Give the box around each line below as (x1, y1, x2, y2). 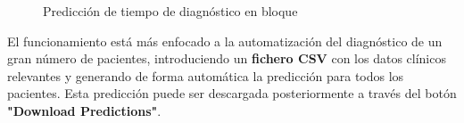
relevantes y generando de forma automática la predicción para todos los (7, 66, 404, 85)
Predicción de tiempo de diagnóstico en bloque (43, 2, 298, 20)
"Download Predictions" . (7, 101, 162, 119)
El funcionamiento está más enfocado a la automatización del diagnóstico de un (7, 31, 443, 50)
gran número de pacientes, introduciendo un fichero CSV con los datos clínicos (7, 49, 446, 68)
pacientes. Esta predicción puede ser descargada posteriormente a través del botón (7, 84, 457, 102)
